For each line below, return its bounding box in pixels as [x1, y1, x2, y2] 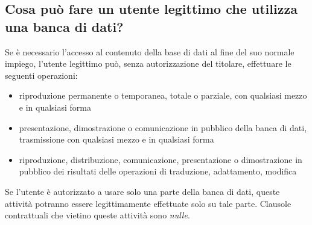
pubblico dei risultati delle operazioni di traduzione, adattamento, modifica [19, 165, 297, 177]
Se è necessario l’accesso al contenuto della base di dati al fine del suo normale [5, 45, 294, 58]
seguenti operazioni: [5, 69, 78, 81]
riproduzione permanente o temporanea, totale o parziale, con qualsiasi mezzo [19, 89, 307, 102]
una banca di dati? [5, 17, 124, 35]
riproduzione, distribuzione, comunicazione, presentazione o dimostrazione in [19, 153, 302, 165]
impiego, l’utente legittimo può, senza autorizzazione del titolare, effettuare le [5, 57, 291, 70]
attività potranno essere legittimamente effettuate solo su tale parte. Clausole [5, 197, 291, 209]
